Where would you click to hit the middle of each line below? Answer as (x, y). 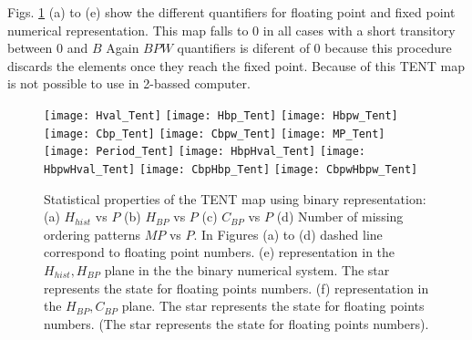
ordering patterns (92, 234)
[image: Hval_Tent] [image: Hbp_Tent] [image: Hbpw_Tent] (221, 115)
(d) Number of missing (340, 216)
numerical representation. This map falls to (128, 30)
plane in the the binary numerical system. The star (247, 269)
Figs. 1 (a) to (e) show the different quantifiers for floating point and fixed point (231, 12)
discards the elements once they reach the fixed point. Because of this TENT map (236, 65)
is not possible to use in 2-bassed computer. (129, 83)
